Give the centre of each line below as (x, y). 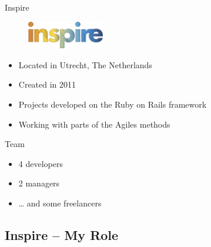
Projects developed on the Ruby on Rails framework (113, 104)
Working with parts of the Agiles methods (94, 124)
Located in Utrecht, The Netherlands (85, 64)
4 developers (41, 163)
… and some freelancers (60, 203)
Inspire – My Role (62, 234)
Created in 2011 (47, 84)
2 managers (39, 183)
